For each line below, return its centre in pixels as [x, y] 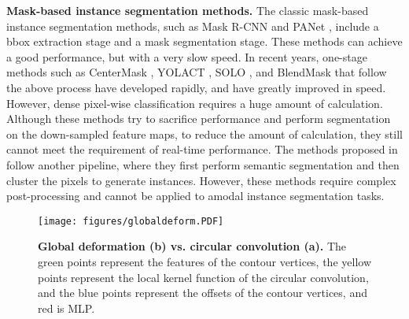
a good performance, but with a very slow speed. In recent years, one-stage [187, 56]
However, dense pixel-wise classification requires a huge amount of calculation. [195, 103]
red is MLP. [66, 308]
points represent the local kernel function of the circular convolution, [203, 277]
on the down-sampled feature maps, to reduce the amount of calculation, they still [204, 134]
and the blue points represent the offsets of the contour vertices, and [203, 293]
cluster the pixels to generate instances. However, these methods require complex [201, 180]
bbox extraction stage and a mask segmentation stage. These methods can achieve [204, 41]
